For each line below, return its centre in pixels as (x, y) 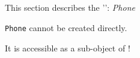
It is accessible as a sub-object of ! (68, 48)
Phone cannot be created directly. (66, 27)
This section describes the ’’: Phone (70, 7)
